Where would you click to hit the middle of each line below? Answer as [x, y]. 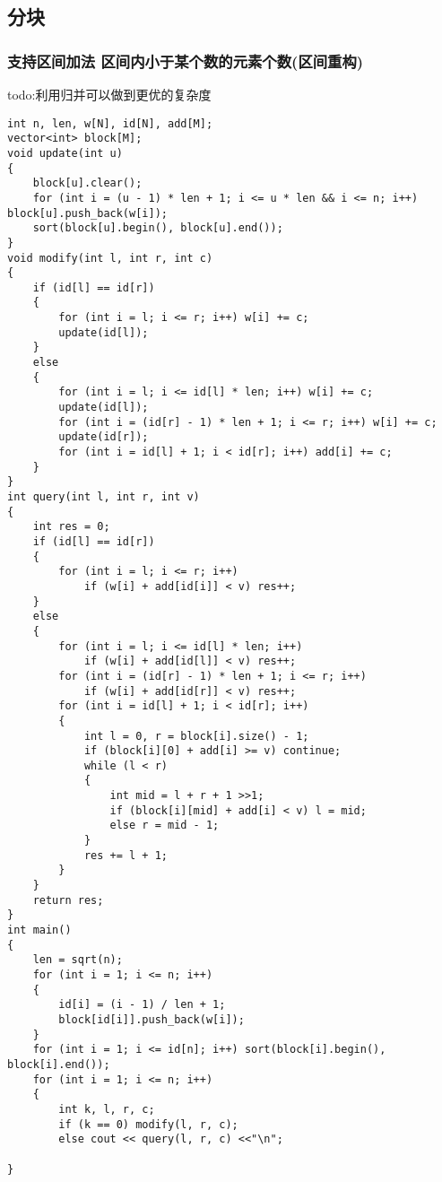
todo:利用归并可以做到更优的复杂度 [109, 94]
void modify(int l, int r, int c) [110, 258]
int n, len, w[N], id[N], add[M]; [110, 123]
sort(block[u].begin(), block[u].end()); [158, 228]
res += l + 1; [126, 855]
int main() [39, 930]
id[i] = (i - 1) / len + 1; [142, 1005]
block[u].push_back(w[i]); [87, 213]
